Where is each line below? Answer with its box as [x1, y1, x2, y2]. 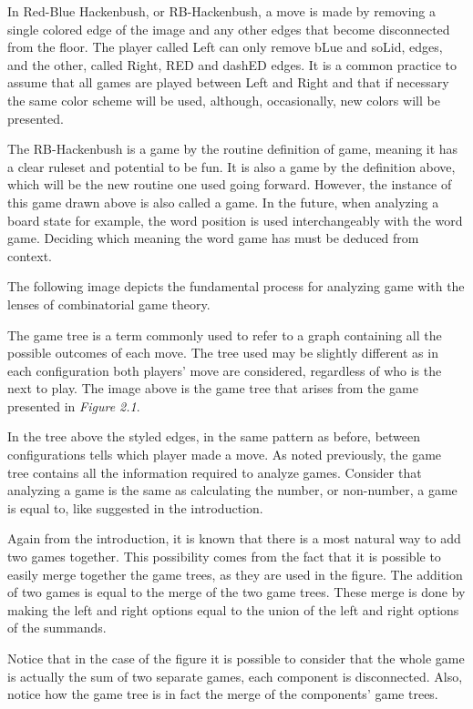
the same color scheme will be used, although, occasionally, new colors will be [7, 90, 440, 109]
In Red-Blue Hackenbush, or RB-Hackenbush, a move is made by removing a [7, 2, 437, 20]
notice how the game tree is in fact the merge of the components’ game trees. [7, 684, 438, 704]
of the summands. [7, 618, 107, 637]
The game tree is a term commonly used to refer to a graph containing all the [7, 325, 442, 344]
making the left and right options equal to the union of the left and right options [7, 600, 459, 619]
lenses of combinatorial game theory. [7, 294, 211, 313]
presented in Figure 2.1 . [7, 396, 140, 415]
